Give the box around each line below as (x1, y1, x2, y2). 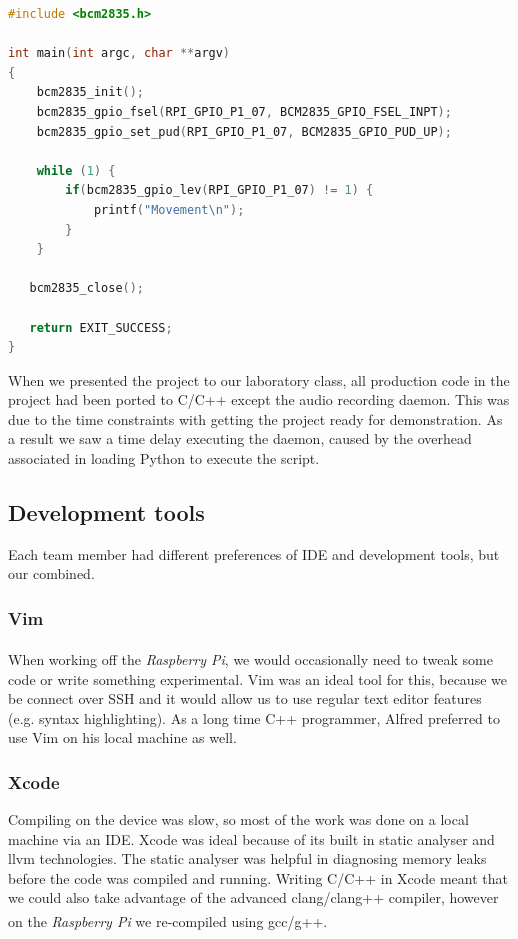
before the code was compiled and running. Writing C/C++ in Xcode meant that (8, 867, 508, 888)
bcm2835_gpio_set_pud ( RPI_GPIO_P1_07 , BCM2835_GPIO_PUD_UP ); (36, 124, 452, 139)
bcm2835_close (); (29, 281, 145, 296)
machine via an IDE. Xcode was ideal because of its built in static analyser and (8, 828, 495, 849)
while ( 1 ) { (36, 163, 116, 178)
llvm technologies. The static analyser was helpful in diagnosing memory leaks (8, 848, 487, 869)
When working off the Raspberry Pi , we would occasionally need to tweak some (8, 648, 493, 669)
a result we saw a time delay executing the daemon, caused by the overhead (8, 428, 472, 449)
